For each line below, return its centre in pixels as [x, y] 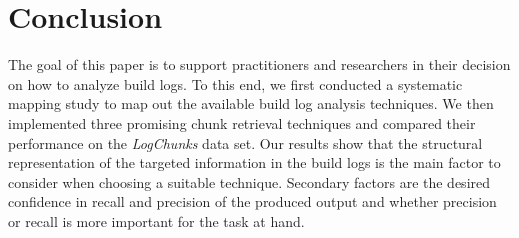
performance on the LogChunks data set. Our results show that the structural [245, 142]
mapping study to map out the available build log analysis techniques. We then [251, 103]
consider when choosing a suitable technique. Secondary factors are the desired [249, 181]
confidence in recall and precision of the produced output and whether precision [252, 201]
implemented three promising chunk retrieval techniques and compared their [242, 122]
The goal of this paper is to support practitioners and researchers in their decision [259, 64]
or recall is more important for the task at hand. [156, 220]
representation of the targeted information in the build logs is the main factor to [254, 162]
